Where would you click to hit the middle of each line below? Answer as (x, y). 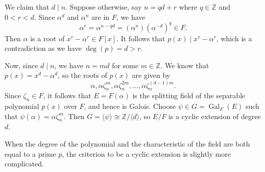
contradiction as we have (43, 48)
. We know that (185, 65)
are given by (151, 75)
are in (101, 17)
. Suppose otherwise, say (104, 7)
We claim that (27, 7)
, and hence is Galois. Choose (130, 106)
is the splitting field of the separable (189, 95)
